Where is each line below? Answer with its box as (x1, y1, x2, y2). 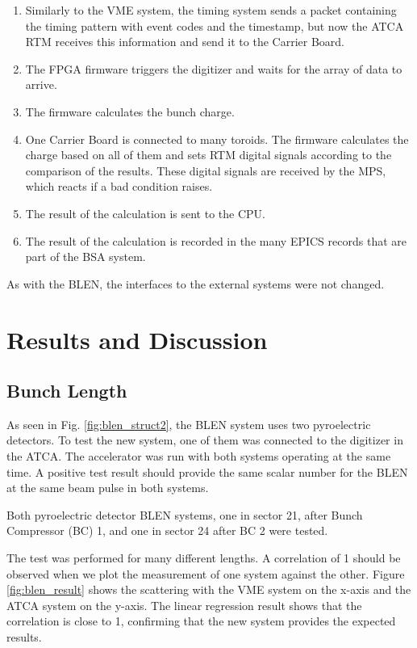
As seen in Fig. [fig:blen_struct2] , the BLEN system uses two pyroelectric (6, 415, 371, 432)
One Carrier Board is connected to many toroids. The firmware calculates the (25, 130, 409, 147)
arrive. (25, 76, 57, 93)
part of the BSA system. (25, 248, 146, 265)
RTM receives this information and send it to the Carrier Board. (25, 33, 344, 50)
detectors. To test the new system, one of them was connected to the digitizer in (6, 431, 403, 448)
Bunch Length (6, 378, 127, 403)
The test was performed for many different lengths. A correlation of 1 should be (6, 549, 401, 566)
